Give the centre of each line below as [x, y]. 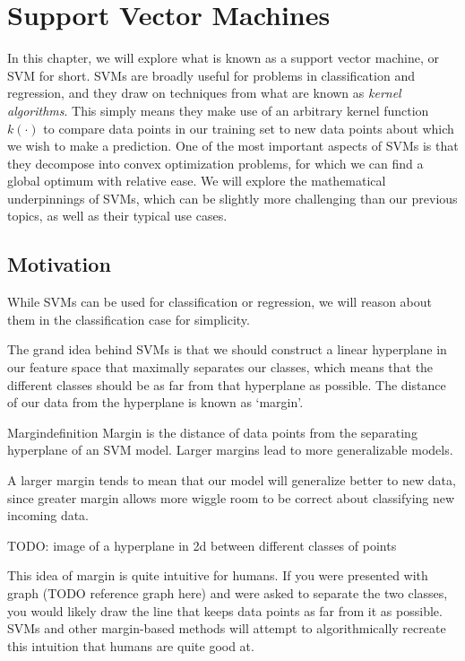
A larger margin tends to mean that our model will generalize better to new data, [232, 480]
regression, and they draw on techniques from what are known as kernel [204, 93]
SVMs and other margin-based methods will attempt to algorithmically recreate [227, 628]
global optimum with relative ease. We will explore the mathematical [197, 181]
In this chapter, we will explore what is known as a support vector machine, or [223, 58]
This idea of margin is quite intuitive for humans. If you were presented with [218, 575]
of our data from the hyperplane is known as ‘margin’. [155, 402]
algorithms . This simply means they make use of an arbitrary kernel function [218, 110]
